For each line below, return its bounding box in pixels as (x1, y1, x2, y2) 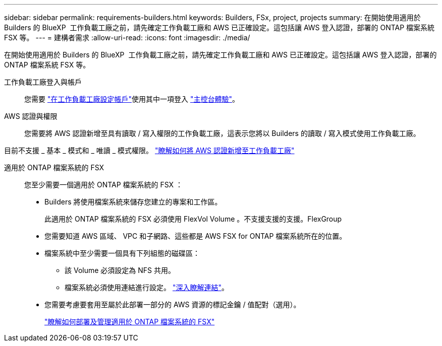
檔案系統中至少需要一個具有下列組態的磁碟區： (44, 249, 200, 257)
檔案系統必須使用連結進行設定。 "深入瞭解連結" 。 (65, 283, 229, 292)
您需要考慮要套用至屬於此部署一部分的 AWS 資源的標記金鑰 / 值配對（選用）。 (44, 300, 301, 309)
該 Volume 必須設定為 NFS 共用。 (65, 266, 175, 274)
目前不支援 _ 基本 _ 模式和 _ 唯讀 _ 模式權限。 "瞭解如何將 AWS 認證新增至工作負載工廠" (4, 146, 295, 155)
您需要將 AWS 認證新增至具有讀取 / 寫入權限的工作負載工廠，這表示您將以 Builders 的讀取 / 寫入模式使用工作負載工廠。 (24, 129, 420, 137)
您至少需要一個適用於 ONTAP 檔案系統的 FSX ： (24, 180, 183, 189)
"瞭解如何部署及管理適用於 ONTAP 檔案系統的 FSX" (44, 317, 215, 326)
